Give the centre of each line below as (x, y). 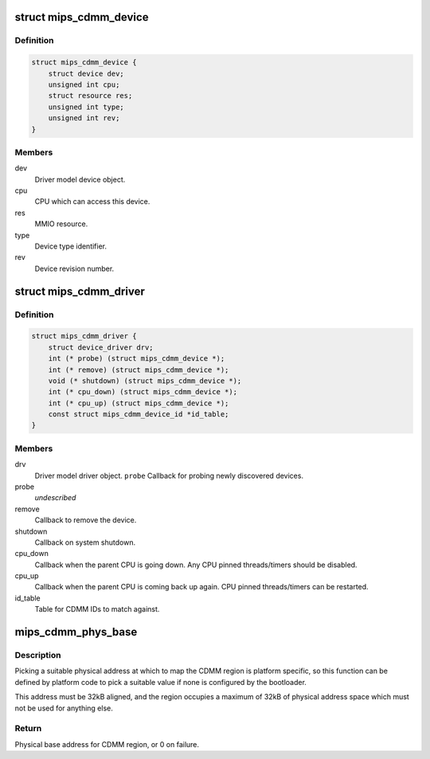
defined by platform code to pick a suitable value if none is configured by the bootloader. (160, 682)
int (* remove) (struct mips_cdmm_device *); (139, 370)
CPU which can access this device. (92, 201)
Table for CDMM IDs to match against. (97, 609)
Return (28, 729)
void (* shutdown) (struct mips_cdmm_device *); (145, 381)
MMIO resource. (61, 224)
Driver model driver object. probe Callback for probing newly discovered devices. (169, 475)
